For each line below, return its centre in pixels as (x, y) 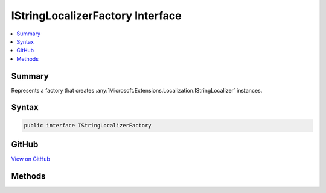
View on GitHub (31, 159)
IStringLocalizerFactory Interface (96, 16)
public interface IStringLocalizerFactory (88, 125)
